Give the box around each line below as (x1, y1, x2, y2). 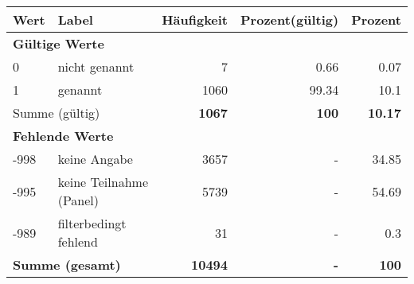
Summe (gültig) (13, 103, 100, 122)
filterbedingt (57, 214, 127, 232)
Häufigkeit (162, 10, 228, 29)
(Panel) (57, 191, 100, 209)
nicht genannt (57, 57, 135, 76)
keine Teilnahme (57, 173, 148, 191)
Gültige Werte (13, 34, 104, 53)
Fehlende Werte (13, 126, 114, 145)
